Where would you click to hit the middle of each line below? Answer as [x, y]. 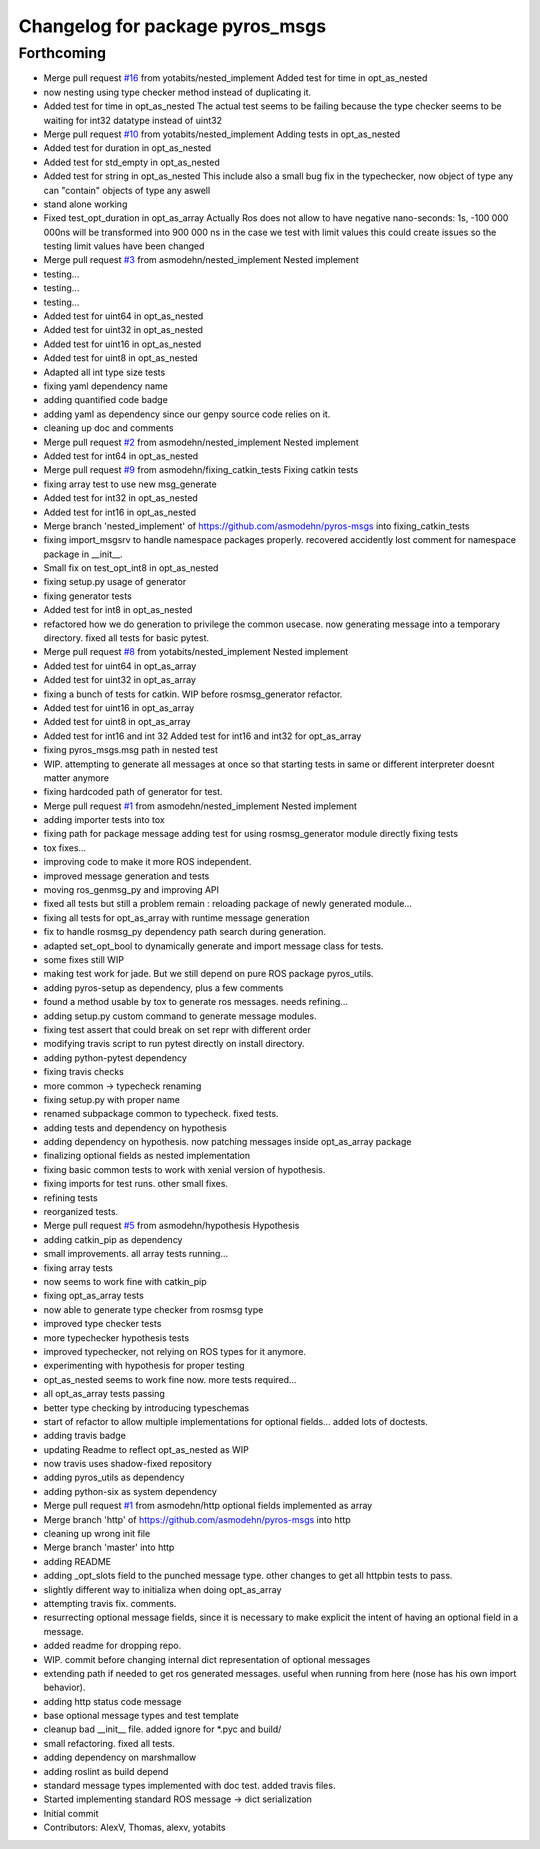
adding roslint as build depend [106, 1771]
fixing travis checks [84, 1072]
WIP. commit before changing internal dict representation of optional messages [207, 1659]
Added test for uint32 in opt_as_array [120, 680]
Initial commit [71, 1813]
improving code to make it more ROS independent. [147, 862]
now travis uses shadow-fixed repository [127, 1464]
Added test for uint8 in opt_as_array [117, 722]
